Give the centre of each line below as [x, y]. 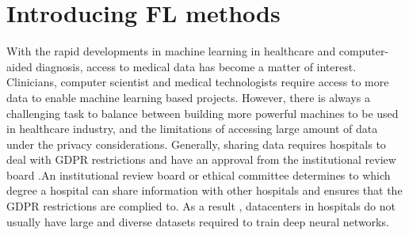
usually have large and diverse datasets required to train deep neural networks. [198, 221]
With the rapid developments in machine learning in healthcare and [171, 51]
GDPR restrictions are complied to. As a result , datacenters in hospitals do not [201, 206]
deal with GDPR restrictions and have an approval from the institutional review [201, 159]
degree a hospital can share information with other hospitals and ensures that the [204, 190]
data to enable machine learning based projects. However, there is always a [188, 97]
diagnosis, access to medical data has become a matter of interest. [196, 66]
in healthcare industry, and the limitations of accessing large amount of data [192, 129]
